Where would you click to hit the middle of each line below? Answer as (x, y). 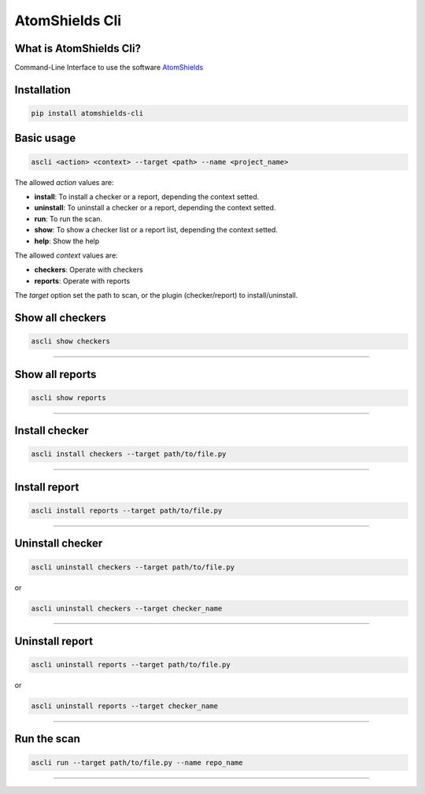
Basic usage (45, 138)
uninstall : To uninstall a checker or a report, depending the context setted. (155, 208)
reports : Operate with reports (82, 280)
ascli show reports (68, 397)
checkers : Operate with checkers (89, 270)
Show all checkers (60, 318)
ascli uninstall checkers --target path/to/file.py (133, 567)
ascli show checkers (70, 341)
